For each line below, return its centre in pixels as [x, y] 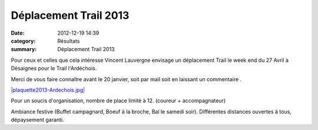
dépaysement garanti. [37, 120]
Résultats [69, 41]
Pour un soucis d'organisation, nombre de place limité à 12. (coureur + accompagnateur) [118, 101]
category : [23, 41]
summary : [24, 49]
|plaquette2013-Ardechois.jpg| [48, 90]
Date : [18, 33]
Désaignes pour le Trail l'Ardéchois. [54, 68]
